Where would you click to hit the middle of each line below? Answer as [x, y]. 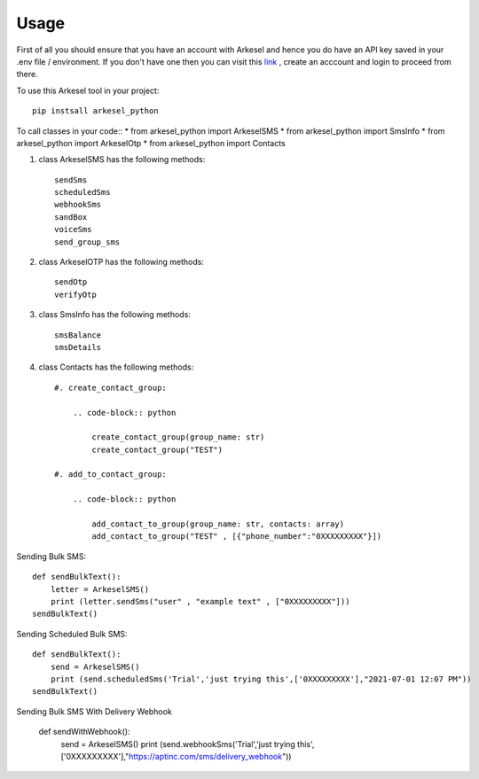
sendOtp [71, 282]
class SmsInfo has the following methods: [114, 315]
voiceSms [73, 230]
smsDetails [78, 347]
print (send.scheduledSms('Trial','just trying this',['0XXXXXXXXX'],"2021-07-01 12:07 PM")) [261, 679]
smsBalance [78, 335]
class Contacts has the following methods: [116, 367]
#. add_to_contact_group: [111, 475]
